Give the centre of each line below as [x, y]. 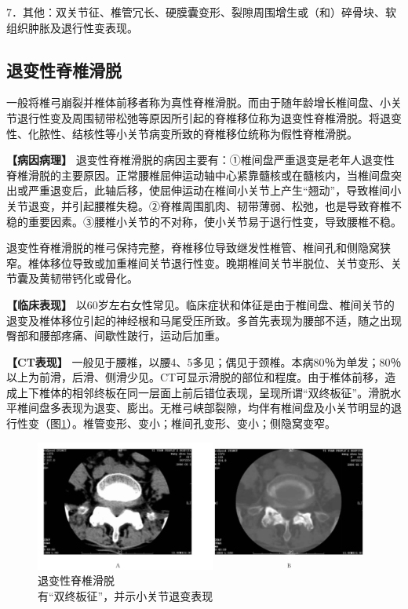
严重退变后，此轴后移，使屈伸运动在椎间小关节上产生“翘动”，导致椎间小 [215, 190]
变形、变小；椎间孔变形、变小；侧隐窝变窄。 [220, 423]
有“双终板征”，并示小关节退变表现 [126, 595]
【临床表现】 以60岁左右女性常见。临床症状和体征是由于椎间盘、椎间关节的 [200, 304]
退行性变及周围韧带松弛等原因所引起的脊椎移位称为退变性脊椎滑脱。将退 [204, 117]
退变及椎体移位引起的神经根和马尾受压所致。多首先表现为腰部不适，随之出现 [204, 320]
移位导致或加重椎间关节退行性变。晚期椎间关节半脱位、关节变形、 [220, 263]
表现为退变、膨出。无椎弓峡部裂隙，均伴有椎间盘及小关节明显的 [226, 408]
